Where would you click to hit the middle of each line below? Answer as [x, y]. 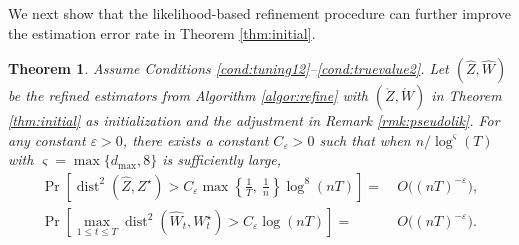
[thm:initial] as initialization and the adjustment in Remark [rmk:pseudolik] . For [254, 120]
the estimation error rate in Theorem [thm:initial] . [162, 32]
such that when [365, 139]
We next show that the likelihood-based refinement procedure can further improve [259, 13]
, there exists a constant [195, 139]
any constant [47, 139]
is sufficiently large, [222, 159]
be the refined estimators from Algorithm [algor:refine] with [188, 95]
